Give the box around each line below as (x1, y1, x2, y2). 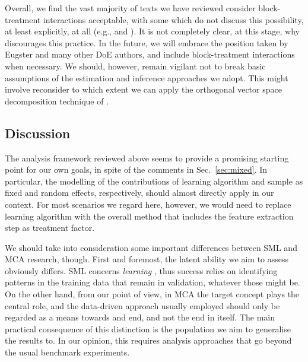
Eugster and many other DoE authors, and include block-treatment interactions (5, 48, 295, 61)
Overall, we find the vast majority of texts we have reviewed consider (5, 2, 256, 14)
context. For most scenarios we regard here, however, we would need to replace (5, 198, 291, 210)
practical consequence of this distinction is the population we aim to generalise (5, 322, 291, 335)
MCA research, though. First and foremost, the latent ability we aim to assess (5, 253, 289, 265)
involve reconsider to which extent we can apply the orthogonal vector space (5, 83, 282, 96)
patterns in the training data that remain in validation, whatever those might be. (5, 276, 300, 288)
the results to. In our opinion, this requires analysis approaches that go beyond (5, 334, 292, 347)
